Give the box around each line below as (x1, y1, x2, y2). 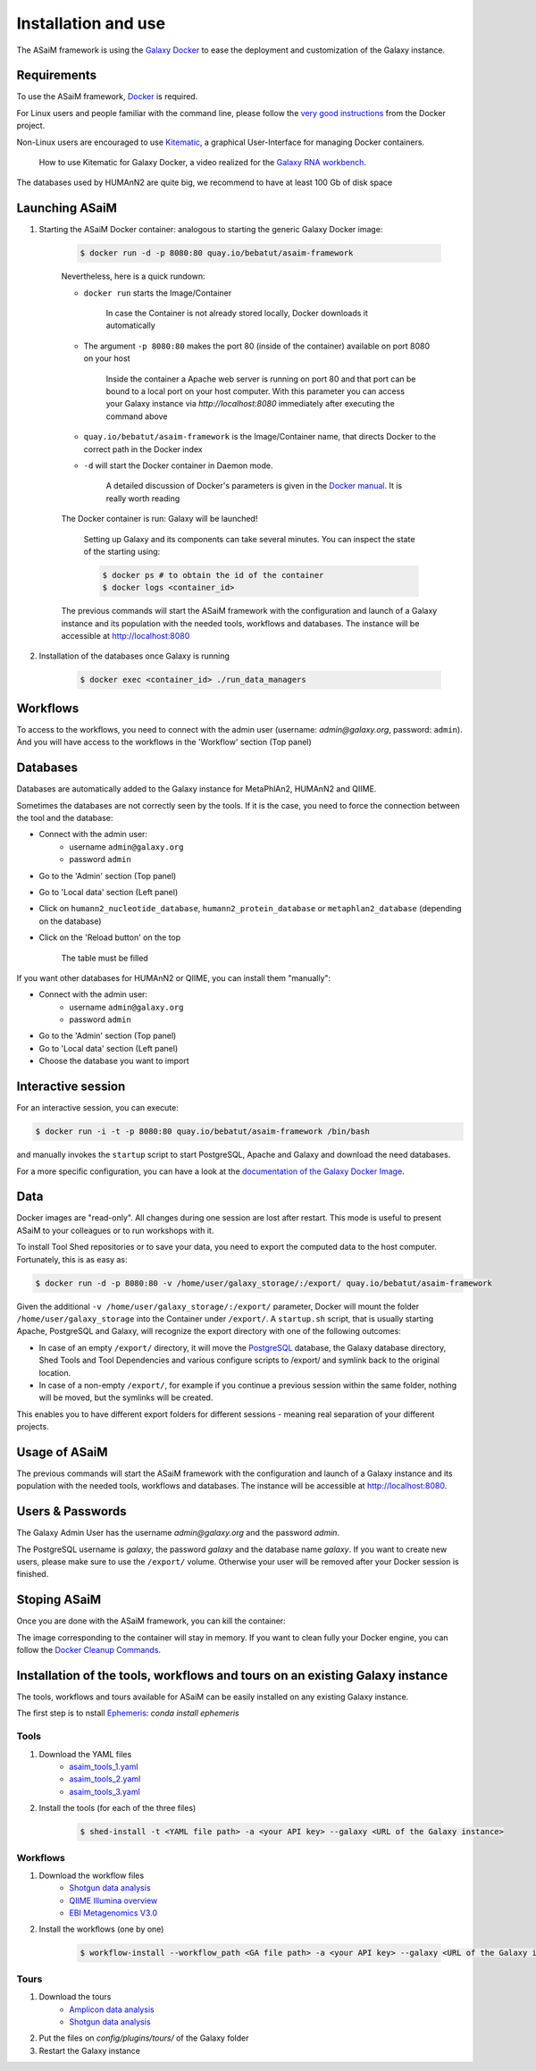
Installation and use (16, 13, 165, 33)
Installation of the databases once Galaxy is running (38, 650, 230, 661)
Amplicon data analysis (69, 2004, 155, 2015)
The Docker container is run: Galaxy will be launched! (61, 514, 258, 524)
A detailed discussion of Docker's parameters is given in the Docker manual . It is (105, 481, 402, 491)
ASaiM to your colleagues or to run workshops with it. (16, 1225, 214, 1236)
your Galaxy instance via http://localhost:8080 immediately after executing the (105, 398, 395, 409)
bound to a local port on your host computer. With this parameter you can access (105, 386, 406, 397)
